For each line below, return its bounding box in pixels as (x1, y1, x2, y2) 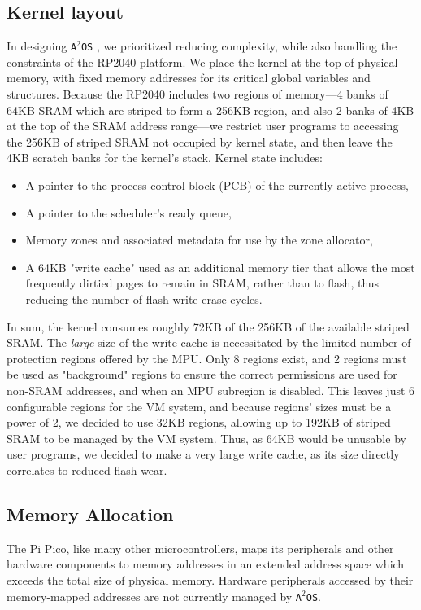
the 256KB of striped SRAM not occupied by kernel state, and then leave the (7, 133, 393, 150)
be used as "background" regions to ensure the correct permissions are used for (7, 366, 397, 383)
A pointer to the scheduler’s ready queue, (25, 204, 232, 221)
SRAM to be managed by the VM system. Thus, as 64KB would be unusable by (7, 429, 406, 446)
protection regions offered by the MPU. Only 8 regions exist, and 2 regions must (7, 349, 407, 366)
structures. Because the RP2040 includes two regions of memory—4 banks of (7, 86, 388, 103)
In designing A (7, 37, 77, 55)
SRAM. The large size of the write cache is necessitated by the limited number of (7, 334, 411, 351)
